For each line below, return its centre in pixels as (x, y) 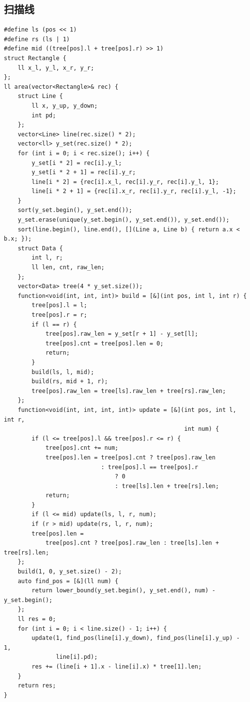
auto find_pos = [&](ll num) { (68, 581)
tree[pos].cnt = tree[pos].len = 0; (104, 343)
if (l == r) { (54, 324)
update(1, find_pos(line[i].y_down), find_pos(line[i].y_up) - (136, 638)
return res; (37, 686)
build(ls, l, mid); (63, 372)
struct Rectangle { (35, 58)
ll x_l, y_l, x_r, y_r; (56, 68)
